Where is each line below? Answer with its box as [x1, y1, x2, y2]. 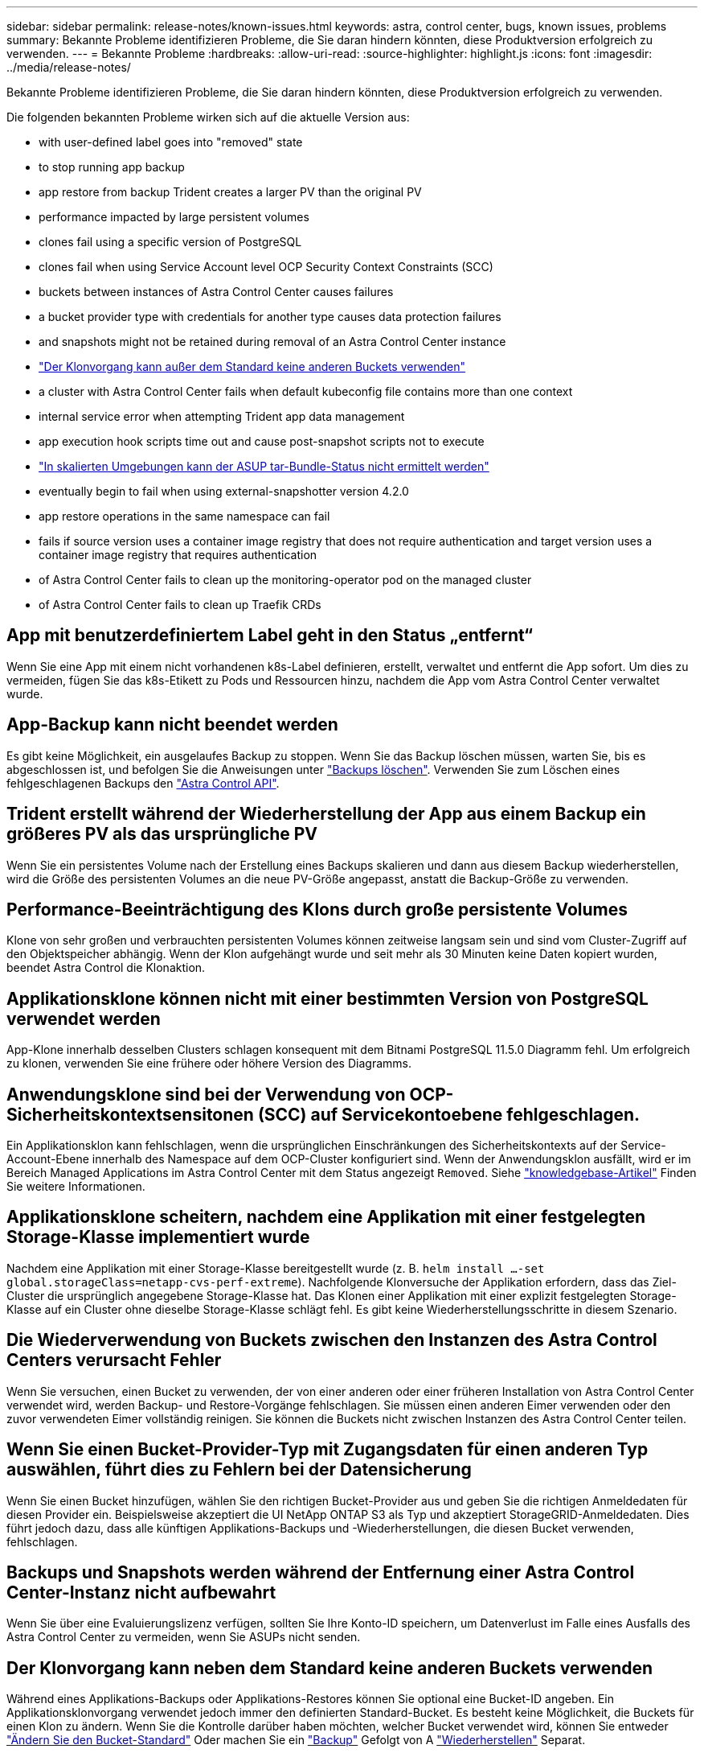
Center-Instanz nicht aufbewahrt [6, 1582, 276, 1603]
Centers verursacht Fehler [6, 1350, 222, 1371]
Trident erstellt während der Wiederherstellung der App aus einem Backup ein [6, 804, 646, 825]
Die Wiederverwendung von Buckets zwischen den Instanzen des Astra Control [6, 1330, 657, 1351]
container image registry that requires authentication [39, 548, 317, 562]
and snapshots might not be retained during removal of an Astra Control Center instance [39, 335, 506, 348]
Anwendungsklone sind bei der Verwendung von [6, 1084, 406, 1105]
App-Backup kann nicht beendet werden [6, 714, 338, 735]
